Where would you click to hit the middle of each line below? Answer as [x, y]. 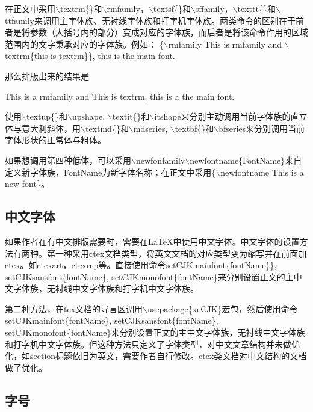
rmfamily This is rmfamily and [225, 44]
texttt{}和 [256, 8]
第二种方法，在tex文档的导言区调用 [74, 308]
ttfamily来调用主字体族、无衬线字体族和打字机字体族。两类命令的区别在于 [150, 20]
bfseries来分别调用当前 [262, 128]
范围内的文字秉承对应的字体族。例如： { [84, 44]
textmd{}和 [107, 128]
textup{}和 [47, 116]
